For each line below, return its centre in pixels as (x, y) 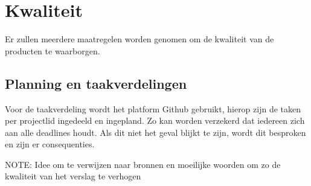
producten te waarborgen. (53, 50)
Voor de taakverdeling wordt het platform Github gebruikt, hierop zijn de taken (153, 108)
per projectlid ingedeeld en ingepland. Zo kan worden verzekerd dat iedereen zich (155, 120)
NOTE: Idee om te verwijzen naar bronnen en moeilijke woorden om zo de (143, 164)
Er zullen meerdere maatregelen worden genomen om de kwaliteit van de (139, 39)
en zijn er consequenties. (50, 144)
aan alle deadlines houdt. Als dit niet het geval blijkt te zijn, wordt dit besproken (155, 132)
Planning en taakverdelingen (96, 83)
